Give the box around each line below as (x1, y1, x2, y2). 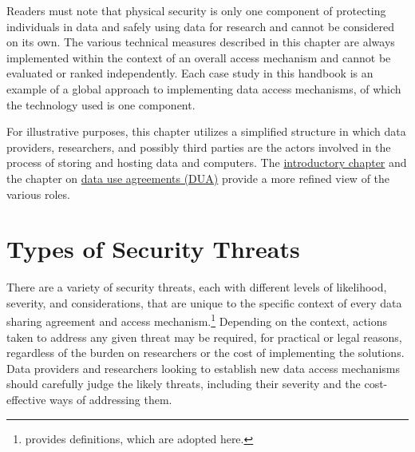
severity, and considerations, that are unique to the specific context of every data (6, 294, 402, 311)
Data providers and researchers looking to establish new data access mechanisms (6, 359, 400, 376)
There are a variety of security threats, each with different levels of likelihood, (6, 279, 387, 295)
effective (6, 391, 46, 408)
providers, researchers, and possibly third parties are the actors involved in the (6, 138, 391, 155)
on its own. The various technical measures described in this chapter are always (6, 34, 395, 50)
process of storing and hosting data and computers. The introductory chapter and (6, 154, 407, 171)
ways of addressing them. (49, 391, 172, 408)
